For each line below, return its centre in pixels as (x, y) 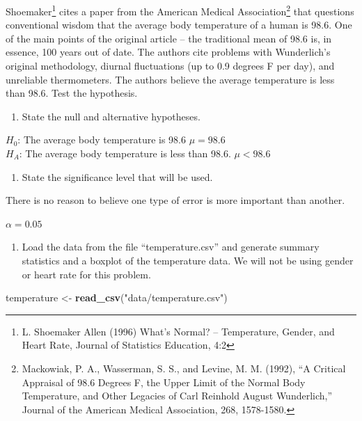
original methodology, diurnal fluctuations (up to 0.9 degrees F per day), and (170, 66)
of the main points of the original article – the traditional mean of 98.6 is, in (169, 38)
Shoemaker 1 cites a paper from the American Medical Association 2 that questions (180, 10)
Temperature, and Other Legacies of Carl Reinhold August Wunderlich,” (177, 396)
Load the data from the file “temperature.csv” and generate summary (171, 247)
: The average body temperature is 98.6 (102, 140)
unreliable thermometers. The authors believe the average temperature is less (170, 79)
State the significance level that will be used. (117, 176)
